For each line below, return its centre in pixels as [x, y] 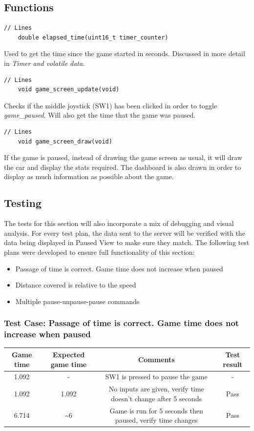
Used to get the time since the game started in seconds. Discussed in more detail [125, 53]
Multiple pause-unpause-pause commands [77, 301]
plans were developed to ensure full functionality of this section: [99, 252]
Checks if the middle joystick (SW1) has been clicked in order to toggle [111, 105]
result [233, 364]
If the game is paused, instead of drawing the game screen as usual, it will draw [123, 157]
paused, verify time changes [156, 420]
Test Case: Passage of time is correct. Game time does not [122, 323]
